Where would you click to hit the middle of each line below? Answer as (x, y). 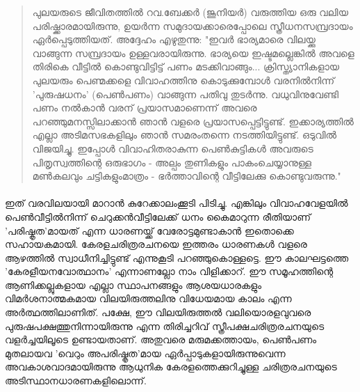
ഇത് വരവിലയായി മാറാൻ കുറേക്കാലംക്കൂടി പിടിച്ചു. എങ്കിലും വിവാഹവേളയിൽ (177, 203)
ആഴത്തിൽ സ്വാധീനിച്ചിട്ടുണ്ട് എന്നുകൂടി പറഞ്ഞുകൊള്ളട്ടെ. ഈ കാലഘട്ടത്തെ (177, 257)
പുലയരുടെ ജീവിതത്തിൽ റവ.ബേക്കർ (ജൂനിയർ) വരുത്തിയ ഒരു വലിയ (190, 12)
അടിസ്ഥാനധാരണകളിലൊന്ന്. (76, 381)
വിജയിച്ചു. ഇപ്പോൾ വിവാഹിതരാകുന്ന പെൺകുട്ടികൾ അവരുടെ (173, 148)
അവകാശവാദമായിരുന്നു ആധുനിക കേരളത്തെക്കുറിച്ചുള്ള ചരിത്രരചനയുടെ (171, 367)
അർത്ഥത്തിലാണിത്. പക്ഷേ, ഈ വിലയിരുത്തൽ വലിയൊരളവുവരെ (158, 312)
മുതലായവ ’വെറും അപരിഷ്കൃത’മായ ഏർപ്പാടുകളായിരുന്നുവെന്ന (145, 353)
